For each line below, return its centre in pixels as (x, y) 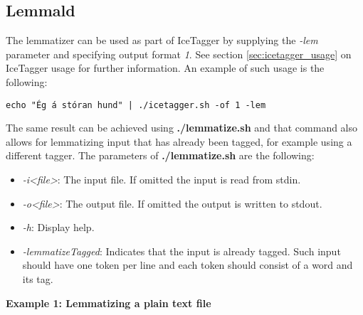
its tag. (38, 278)
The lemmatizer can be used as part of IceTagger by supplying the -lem (162, 40)
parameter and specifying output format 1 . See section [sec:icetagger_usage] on (179, 54)
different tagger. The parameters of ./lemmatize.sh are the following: (160, 155)
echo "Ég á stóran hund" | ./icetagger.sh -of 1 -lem (136, 105)
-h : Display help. (58, 227)
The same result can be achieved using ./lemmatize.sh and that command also (182, 128)
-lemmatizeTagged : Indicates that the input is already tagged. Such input (181, 251)
